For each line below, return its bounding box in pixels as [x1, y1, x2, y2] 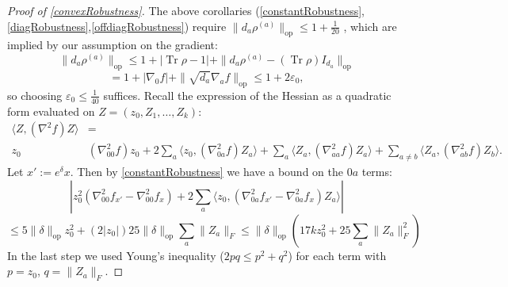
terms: [361, 163, 392, 180]
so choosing [7, 86, 63, 103]
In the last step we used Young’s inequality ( [7, 247, 224, 263]
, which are [343, 17, 397, 34]
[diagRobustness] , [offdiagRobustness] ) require [7, 17, 227, 34]
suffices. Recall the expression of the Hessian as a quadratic [103, 86, 392, 103]
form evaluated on [7, 102, 95, 119]
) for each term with [288, 247, 387, 263]
